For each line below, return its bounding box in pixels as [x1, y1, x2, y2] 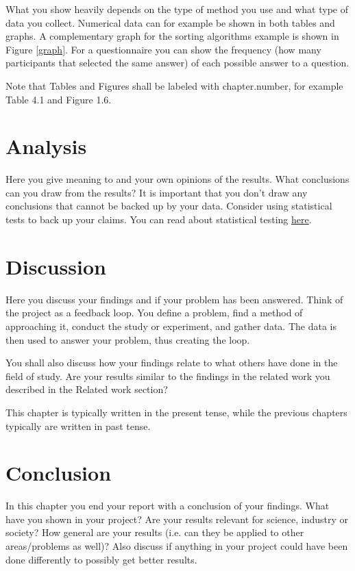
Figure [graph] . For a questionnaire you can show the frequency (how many [5, 42, 321, 56]
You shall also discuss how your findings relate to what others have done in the [5, 355, 338, 370]
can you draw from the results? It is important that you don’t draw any [5, 185, 308, 199]
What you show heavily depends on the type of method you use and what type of [5, 2, 348, 16]
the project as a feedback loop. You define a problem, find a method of [5, 305, 303, 320]
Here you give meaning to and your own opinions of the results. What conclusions [5, 172, 350, 186]
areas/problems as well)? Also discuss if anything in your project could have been [5, 539, 348, 553]
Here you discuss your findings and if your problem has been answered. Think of [5, 292, 343, 306]
